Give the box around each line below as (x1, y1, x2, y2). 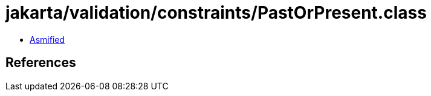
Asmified (30, 34, 65, 45)
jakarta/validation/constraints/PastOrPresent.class (5, 2, 427, 23)
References (5, 55, 76, 71)
